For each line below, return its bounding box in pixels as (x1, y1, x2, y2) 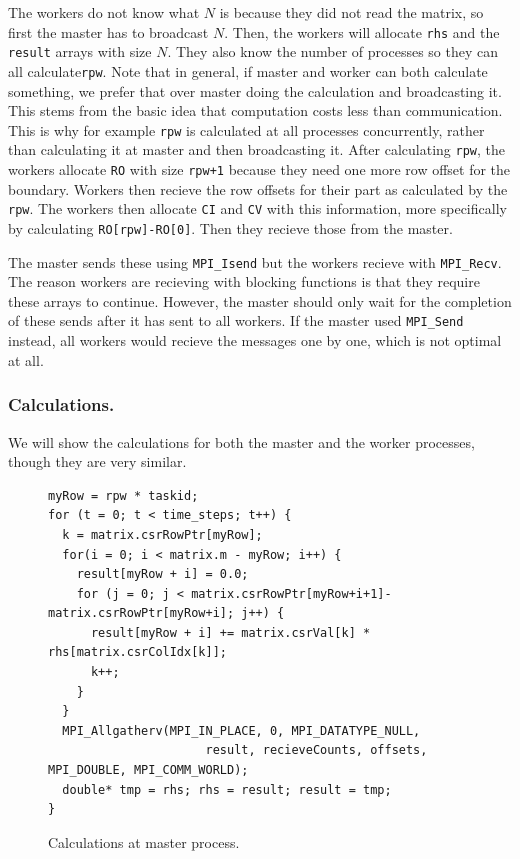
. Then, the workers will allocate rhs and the (224, 21, 500, 42)
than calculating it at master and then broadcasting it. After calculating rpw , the (8, 139, 506, 160)
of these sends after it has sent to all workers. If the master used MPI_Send (8, 310, 464, 331)
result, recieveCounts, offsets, (205, 743, 428, 758)
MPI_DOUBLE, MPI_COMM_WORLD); (48, 763, 249, 778)
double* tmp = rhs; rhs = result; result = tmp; (62, 782, 392, 797)
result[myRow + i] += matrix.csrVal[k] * (90, 625, 371, 640)
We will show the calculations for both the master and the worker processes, (8, 431, 475, 452)
